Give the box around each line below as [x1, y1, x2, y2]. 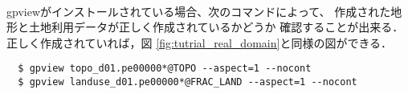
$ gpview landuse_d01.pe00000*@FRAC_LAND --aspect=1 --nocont [18, 76, 357, 88]
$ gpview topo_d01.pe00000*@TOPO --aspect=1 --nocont [18, 63, 312, 75]
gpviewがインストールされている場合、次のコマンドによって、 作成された [6, 2, 391, 19]
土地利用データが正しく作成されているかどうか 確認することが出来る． [28, 18, 404, 35]
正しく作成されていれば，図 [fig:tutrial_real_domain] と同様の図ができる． [6, 34, 393, 51]
